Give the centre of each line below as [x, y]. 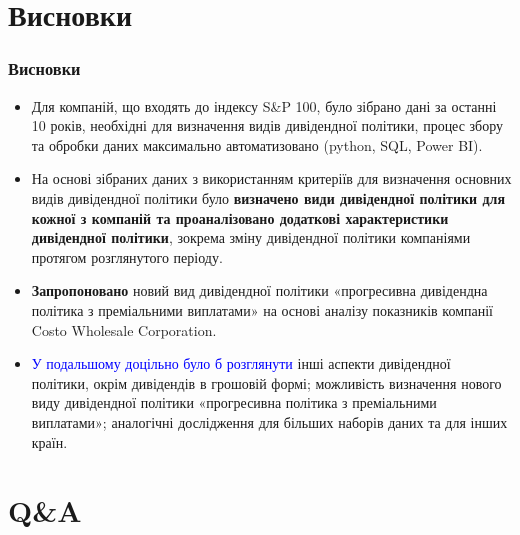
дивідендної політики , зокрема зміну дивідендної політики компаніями [251, 237]
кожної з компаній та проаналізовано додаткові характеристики [240, 217]
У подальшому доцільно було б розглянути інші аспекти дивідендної [241, 363]
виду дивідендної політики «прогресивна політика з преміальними [234, 402]
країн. [49, 441]
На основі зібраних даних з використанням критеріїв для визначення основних [271, 178]
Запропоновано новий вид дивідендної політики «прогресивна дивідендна [259, 290]
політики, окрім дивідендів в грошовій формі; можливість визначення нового [266, 382]
